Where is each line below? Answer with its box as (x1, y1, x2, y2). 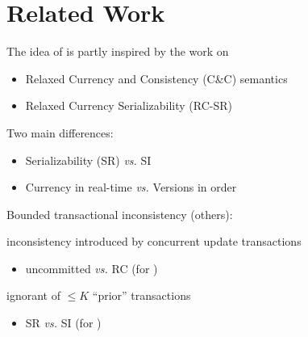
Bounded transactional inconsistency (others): (6, 205, 233, 222)
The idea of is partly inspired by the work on (6, 43, 229, 60)
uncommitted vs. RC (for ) (25, 259, 158, 276)
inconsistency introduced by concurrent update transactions (6, 233, 302, 250)
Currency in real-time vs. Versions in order (25, 179, 237, 196)
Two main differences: (6, 124, 114, 141)
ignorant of (6, 287, 60, 304)
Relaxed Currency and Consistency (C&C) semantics (25, 70, 288, 86)
